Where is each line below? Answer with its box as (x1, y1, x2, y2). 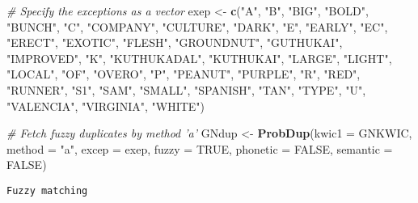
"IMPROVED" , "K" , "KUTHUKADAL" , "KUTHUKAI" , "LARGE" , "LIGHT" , (6, 49, 392, 66)
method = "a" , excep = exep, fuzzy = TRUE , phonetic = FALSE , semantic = (6, 140, 393, 157)
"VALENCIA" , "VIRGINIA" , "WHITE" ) (6, 97, 205, 114)
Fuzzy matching (6, 184, 88, 197)
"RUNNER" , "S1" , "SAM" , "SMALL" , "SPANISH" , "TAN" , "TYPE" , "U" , (6, 81, 366, 98)
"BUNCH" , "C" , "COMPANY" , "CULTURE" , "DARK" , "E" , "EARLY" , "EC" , (6, 18, 388, 35)
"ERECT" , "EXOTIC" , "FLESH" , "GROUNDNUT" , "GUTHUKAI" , (6, 34, 343, 51)
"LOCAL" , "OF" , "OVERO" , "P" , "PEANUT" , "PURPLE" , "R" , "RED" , (6, 66, 361, 82)
